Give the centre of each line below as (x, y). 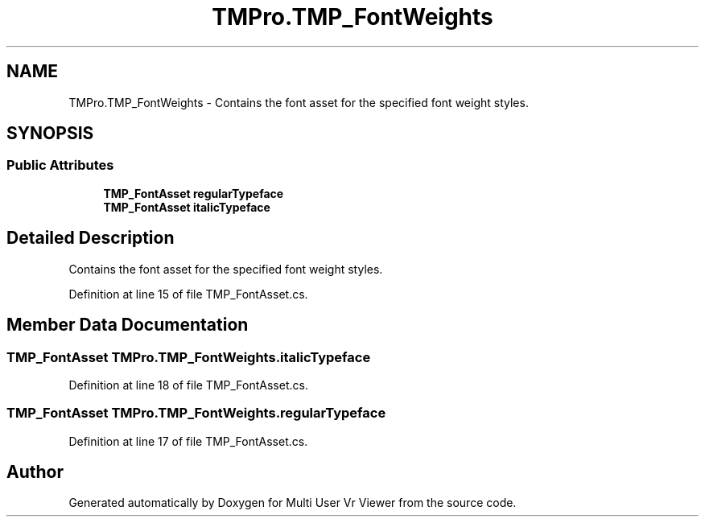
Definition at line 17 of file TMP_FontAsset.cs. (188, 441)
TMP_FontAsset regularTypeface (194, 193)
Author (35, 472)
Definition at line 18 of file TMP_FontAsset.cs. (188, 385)
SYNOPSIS (50, 134)
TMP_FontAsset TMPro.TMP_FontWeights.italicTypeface (189, 357)
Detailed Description (91, 238)
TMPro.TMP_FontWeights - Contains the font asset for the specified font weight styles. (299, 102)
